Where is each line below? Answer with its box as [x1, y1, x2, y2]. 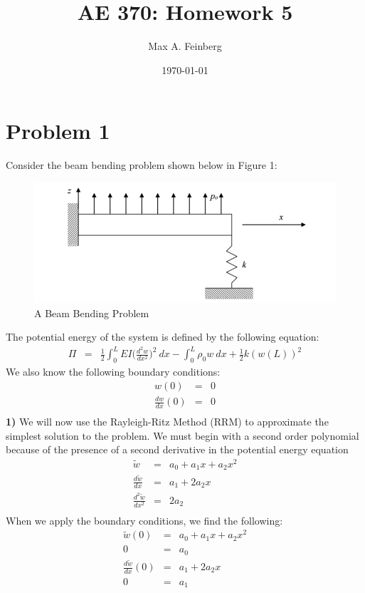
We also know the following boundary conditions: [6, 364, 221, 379]
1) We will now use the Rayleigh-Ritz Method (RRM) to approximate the [6, 414, 329, 429]
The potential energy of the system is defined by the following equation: [6, 329, 319, 344]
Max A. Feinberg [148, 38, 222, 53]
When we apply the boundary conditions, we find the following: [6, 512, 283, 527]
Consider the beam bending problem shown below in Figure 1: [6, 158, 277, 172]
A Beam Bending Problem [34, 305, 149, 320]
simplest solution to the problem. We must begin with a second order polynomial [6, 428, 359, 443]
